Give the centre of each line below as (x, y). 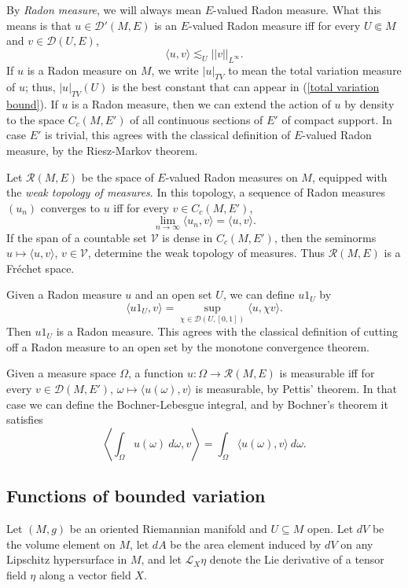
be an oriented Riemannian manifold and (168, 528)
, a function (156, 373)
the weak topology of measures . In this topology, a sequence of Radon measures (196, 192)
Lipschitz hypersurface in (67, 559)
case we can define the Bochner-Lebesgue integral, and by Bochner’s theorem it (197, 404)
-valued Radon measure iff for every (275, 25)
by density (369, 104)
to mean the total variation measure (315, 70)
